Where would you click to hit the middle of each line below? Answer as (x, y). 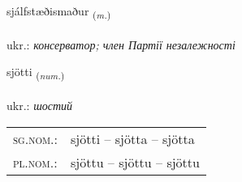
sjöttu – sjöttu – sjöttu (135, 162)
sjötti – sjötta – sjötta (133, 138)
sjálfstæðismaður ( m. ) (59, 12)
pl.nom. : (35, 162)
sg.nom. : (35, 138)
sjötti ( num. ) (36, 73)
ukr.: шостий (40, 106)
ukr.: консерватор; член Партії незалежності (121, 44)
